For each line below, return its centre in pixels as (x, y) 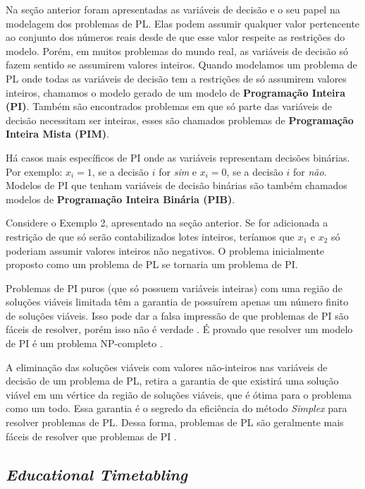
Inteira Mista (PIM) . (57, 134)
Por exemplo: (34, 171)
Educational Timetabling (97, 474)
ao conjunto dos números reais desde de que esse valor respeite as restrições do (175, 37)
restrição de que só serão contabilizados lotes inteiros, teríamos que (150, 236)
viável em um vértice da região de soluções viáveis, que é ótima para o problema (179, 394)
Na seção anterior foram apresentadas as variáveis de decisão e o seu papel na (173, 9)
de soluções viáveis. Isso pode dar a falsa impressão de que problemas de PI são (177, 315)
